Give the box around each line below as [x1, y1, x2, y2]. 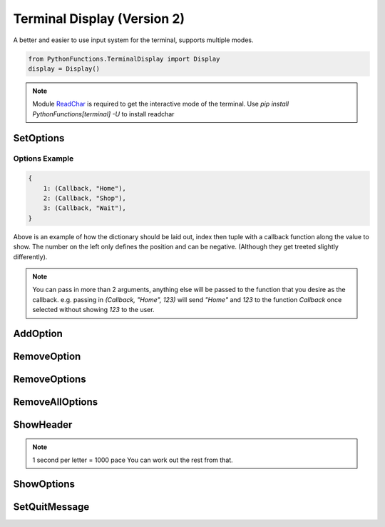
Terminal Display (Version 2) [13, 11, 185, 26]
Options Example [13, 154, 74, 164]
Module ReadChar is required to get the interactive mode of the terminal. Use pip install [32, 100, 289, 109]
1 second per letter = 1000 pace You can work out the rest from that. [32, 456, 233, 464]
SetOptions [13, 132, 65, 144]
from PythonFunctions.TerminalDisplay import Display [28, 54, 220, 63]
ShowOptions [13, 478, 75, 490]
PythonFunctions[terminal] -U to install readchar [32, 109, 175, 118]
